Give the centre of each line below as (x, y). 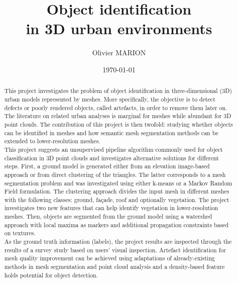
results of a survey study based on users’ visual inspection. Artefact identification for (115, 250)
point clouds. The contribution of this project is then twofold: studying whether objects (118, 124)
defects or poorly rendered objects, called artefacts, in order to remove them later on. (116, 107)
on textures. (20, 233)
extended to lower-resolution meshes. (52, 141)
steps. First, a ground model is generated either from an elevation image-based (107, 166)
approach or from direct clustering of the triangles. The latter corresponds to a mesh (115, 174)
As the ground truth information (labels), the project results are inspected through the (118, 242)
